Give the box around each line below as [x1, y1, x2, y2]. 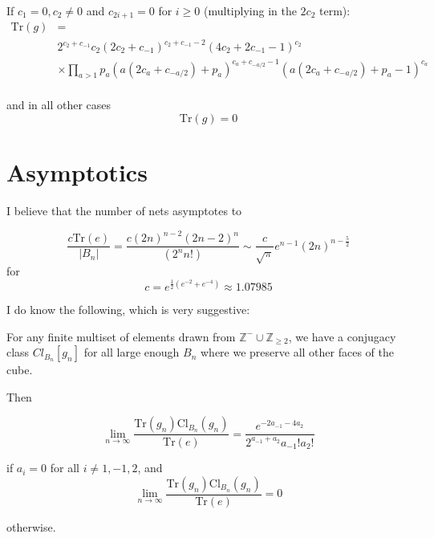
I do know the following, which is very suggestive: [6, 301, 250, 318]
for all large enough [83, 344, 180, 361]
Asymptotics [6, 156, 148, 189]
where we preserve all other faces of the [201, 344, 394, 361]
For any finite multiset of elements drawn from [6, 328, 236, 344]
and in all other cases [6, 96, 112, 113]
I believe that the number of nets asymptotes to [6, 202, 242, 219]
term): [318, 2, 351, 18]
